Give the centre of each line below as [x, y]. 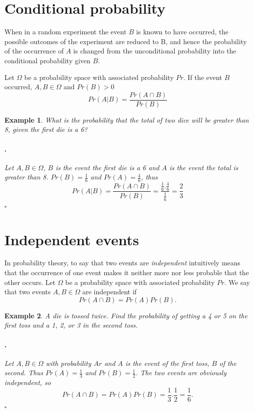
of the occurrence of [34, 51]
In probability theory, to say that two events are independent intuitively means [123, 263]
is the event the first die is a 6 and [107, 167]
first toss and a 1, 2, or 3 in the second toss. [71, 325]
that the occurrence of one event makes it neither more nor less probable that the [127, 272]
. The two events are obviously [181, 373]
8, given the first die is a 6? [46, 129]
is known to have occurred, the [182, 32]
